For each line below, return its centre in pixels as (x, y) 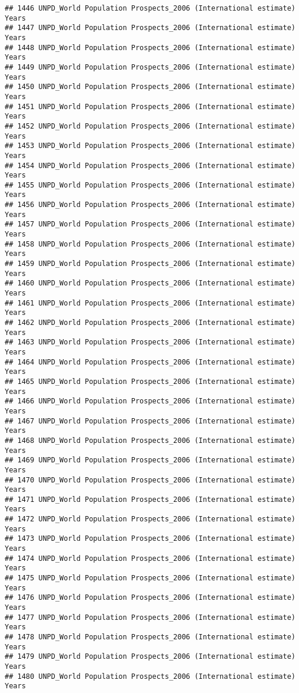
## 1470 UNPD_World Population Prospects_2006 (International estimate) (150, 480)
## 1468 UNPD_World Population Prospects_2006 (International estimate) (150, 440)
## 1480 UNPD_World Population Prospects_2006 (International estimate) (150, 676)
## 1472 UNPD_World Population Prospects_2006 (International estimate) (150, 519)
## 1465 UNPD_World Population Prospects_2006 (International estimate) (150, 381)
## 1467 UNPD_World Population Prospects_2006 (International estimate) (150, 421)
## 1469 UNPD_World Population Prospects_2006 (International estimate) (150, 460)
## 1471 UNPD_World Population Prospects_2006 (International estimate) (150, 499)
